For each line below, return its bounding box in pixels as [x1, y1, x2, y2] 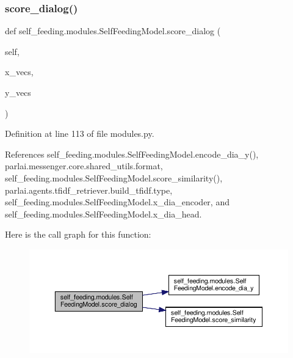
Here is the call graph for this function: [5, 228, 151, 241]
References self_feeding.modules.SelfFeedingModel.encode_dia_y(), [5, 147, 259, 160]
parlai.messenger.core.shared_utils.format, [5, 159, 163, 172]
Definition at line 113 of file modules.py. [5, 127, 154, 140]
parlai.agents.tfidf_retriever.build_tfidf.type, [5, 183, 173, 196]
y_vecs [5, 86, 31, 98]
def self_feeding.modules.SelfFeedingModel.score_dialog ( [5, 24, 221, 37]
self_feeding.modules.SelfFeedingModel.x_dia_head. [5, 207, 202, 220]
